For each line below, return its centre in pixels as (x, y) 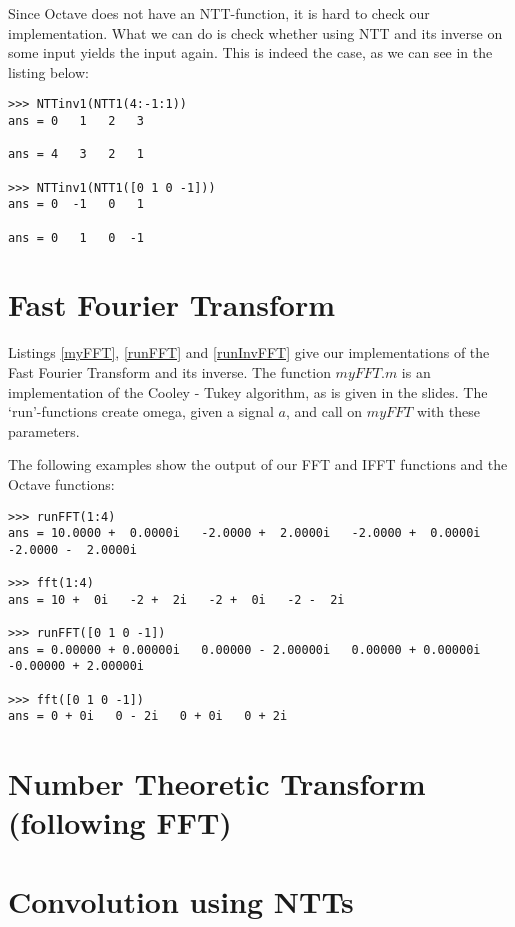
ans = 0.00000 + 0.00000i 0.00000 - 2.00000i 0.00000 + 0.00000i (244, 649)
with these (448, 411)
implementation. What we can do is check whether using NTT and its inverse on (255, 32)
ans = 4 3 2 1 (76, 154)
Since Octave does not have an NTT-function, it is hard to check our (219, 13)
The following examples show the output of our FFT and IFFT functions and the (258, 464)
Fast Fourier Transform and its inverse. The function (169, 372)
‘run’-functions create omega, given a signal (141, 411)
